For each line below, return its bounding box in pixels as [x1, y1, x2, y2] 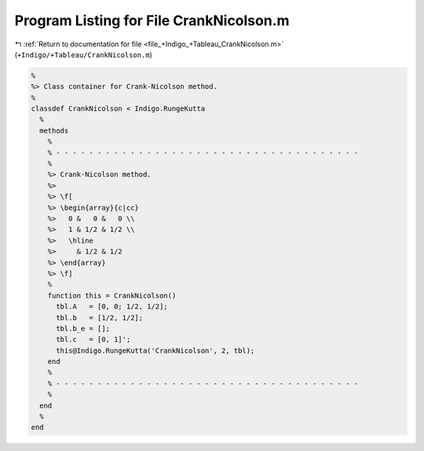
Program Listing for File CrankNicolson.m [14, 12, 290, 29]
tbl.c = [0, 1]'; [56, 335, 131, 344]
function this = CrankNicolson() [47, 291, 177, 300]
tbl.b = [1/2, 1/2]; [56, 313, 144, 322]
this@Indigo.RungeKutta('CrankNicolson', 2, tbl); [56, 346, 255, 355]
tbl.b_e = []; [56, 324, 110, 333]
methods [39, 126, 69, 135]
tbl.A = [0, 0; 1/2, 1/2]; [56, 302, 168, 311]
